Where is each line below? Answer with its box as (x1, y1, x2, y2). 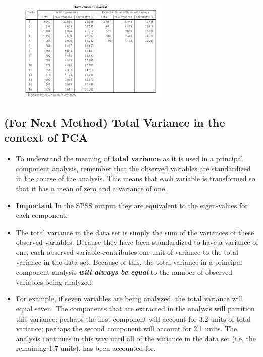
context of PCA (4, 129, 88, 145)
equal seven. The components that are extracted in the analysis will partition (16, 303, 255, 314)
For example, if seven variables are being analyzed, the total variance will (16, 293, 243, 304)
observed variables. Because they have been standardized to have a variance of (16, 237, 258, 247)
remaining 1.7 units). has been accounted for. (16, 343, 156, 353)
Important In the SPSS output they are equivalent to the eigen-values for (16, 200, 248, 210)
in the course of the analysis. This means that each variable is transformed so (16, 173, 255, 184)
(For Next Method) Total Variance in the (4, 114, 225, 130)
